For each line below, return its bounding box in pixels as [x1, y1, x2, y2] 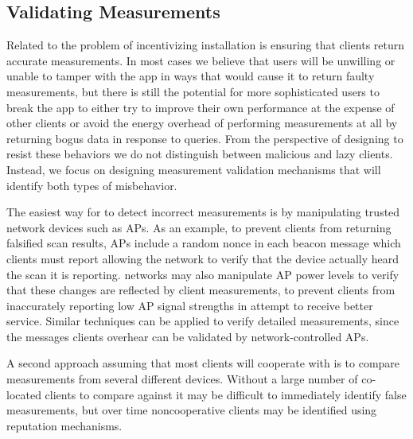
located [6, 386, 41, 402]
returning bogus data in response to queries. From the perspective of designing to [6, 130, 403, 146]
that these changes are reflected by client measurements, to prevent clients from [6, 282, 395, 298]
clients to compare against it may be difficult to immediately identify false [45, 386, 407, 402]
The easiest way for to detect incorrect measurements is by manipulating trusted [6, 204, 400, 220]
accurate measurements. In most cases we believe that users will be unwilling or [6, 52, 395, 68]
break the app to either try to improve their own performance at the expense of [6, 99, 395, 115]
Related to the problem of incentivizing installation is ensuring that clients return [6, 37, 405, 53]
